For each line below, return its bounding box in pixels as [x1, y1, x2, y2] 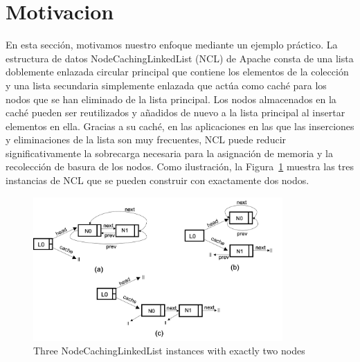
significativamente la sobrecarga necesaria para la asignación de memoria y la [6, 145, 333, 160]
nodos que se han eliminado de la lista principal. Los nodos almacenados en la [6, 91, 336, 106]
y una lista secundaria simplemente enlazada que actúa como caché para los [6, 78, 327, 92]
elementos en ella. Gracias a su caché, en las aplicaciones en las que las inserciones [6, 118, 354, 133]
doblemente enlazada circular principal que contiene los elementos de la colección [6, 64, 349, 79]
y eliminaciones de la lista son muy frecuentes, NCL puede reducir [6, 132, 287, 147]
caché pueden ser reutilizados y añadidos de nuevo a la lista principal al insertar [6, 105, 345, 120]
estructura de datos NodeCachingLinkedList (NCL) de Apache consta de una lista [6, 51, 354, 65]
